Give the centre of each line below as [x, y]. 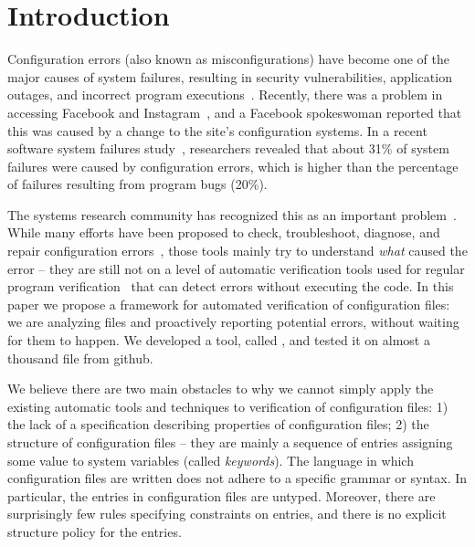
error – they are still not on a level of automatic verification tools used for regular [236, 268]
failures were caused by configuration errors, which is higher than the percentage [233, 166]
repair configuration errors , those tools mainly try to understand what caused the [237, 251]
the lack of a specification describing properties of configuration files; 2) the [218, 424]
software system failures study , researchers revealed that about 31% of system [228, 148]
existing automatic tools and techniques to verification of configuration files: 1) [228, 406]
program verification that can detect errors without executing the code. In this [231, 286]
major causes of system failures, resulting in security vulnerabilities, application [230, 76]
